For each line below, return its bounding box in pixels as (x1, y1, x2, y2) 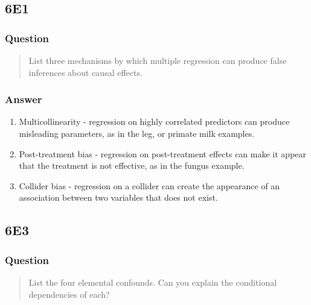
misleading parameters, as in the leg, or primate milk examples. (19, 127, 255, 139)
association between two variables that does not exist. (19, 191, 218, 204)
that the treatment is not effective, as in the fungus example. (19, 159, 245, 172)
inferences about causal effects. (28, 66, 143, 78)
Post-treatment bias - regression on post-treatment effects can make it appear (19, 147, 307, 160)
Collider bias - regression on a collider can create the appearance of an (19, 179, 280, 192)
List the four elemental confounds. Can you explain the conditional (28, 275, 277, 288)
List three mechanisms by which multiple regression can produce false (28, 54, 287, 66)
